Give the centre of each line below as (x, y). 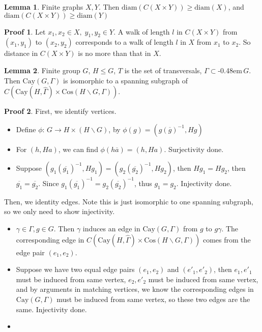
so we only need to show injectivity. (60, 211)
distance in (21, 53)
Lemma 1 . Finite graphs (44, 7)
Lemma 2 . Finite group (42, 70)
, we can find (78, 149)
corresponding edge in (50, 239)
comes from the (227, 239)
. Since (49, 183)
